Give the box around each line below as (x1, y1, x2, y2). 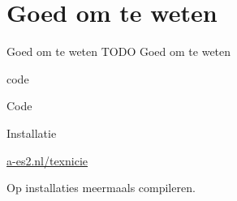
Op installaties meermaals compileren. (6, 179, 196, 196)
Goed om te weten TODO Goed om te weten (6, 43, 231, 60)
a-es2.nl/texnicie (6, 152, 88, 169)
